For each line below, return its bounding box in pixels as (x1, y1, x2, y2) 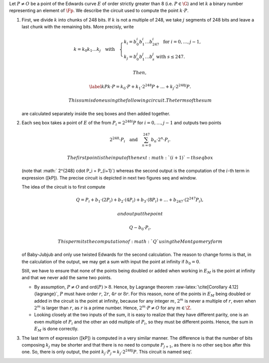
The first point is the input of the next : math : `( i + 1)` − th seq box (67, 155, 214, 161)
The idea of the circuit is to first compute (21, 184, 106, 190)
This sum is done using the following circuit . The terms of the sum (68, 98, 212, 103)
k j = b (124, 54, 137, 61)
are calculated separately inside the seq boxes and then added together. (21, 110, 170, 117)
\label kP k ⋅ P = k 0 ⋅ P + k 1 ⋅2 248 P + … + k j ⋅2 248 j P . (89, 83, 191, 91)
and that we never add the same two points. (21, 275, 112, 281)
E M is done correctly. (34, 326, 79, 333)
